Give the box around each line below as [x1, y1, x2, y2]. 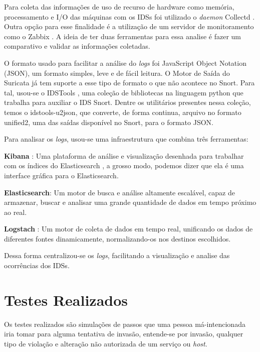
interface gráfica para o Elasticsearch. [4, 170, 119, 180]
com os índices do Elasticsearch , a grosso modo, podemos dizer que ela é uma [4, 160, 244, 171]
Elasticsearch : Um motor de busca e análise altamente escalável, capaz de [4, 187, 235, 197]
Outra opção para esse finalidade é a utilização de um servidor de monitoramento [4, 21, 254, 32]
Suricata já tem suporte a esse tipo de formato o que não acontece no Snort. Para [4, 77, 255, 88]
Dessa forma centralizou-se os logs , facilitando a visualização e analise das [4, 250, 230, 261]
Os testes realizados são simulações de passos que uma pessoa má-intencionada [4, 318, 245, 329]
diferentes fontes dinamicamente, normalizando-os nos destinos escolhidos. [4, 233, 231, 244]
